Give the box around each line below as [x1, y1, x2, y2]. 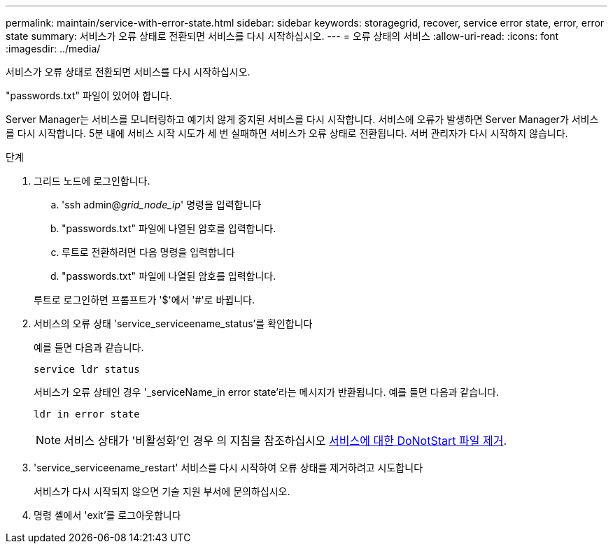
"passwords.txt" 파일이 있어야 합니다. [6, 90, 172, 101]
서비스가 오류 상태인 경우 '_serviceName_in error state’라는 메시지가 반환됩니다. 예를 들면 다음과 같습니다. [34, 386, 499, 398]
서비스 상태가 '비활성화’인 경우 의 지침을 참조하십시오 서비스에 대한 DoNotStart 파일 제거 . [64, 434, 507, 448]
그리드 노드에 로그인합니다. [34, 175, 150, 187]
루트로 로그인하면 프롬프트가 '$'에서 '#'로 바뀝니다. [34, 294, 255, 306]
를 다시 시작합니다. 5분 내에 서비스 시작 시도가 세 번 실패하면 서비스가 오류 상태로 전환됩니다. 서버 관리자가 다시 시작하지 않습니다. [6, 127, 568, 139]
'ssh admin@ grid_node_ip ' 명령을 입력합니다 [62, 199, 262, 211]
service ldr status [34, 364, 140, 375]
